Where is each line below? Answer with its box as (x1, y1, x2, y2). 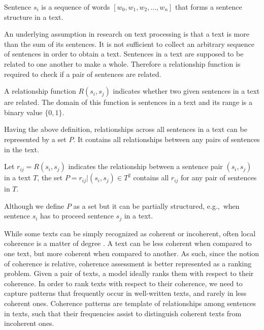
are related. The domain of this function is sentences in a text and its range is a (4, 97, 252, 107)
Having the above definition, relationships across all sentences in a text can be (4, 124, 247, 134)
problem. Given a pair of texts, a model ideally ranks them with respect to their (4, 268, 254, 279)
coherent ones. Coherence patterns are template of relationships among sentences (4, 297, 256, 308)
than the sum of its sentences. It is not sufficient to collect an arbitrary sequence (4, 38, 254, 49)
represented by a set (4, 133, 67, 144)
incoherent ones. (4, 318, 54, 328)
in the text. (4, 144, 39, 154)
